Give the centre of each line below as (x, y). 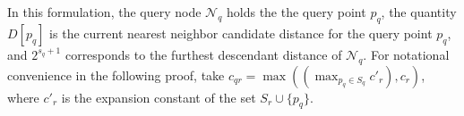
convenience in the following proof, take (116, 75)
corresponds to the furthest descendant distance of (203, 54)
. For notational (406, 54)
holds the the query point (296, 12)
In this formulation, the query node (104, 12)
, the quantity (419, 12)
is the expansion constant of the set (159, 97)
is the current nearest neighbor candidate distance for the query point (241, 33)
